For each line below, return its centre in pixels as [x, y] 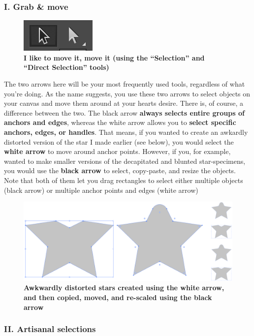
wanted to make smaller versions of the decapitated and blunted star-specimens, [125, 161]
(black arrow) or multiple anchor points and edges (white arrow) [101, 190]
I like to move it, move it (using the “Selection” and [114, 57]
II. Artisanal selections [50, 329]
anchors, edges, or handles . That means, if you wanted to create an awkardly [126, 132]
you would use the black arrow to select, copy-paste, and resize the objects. [120, 170]
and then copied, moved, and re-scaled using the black [118, 297]
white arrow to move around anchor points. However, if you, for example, [117, 151]
